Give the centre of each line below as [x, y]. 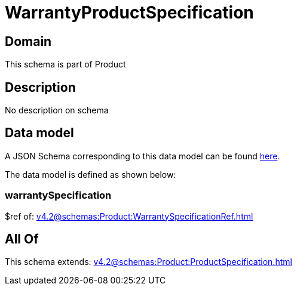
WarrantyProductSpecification [129, 13]
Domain [28, 41]
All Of [22, 239]
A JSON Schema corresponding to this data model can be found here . [143, 156]
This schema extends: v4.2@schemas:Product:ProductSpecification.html [148, 262]
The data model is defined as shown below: [91, 174]
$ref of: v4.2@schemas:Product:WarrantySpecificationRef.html [129, 216]
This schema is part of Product [65, 64]
